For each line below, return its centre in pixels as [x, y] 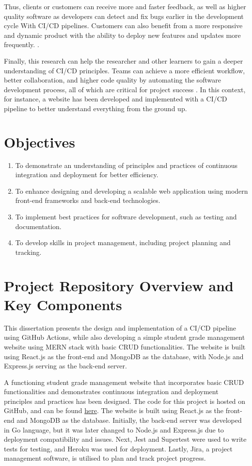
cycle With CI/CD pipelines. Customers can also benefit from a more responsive [123, 25]
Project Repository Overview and [119, 285]
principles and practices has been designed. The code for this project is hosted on [125, 401]
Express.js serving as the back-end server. [65, 366]
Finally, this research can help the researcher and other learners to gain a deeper [124, 60]
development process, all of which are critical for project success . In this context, [125, 89]
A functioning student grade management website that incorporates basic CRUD [124, 382]
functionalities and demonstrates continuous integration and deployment [111, 391]
